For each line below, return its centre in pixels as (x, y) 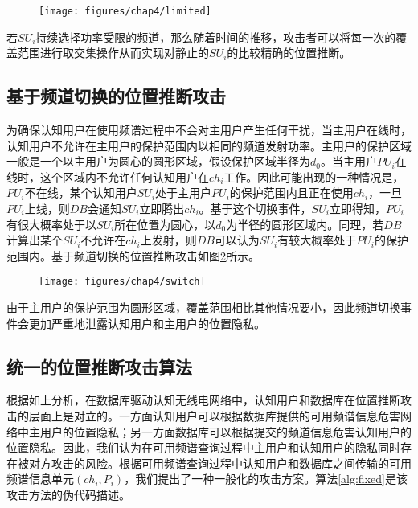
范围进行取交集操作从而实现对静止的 (113, 53)
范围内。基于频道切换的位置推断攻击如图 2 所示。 (133, 255)
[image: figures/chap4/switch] (122, 282)
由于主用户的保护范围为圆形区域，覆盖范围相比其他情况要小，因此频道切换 (203, 307)
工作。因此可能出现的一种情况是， (314, 176)
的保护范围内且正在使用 (291, 193)
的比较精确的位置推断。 (289, 53)
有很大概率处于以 (51, 224)
